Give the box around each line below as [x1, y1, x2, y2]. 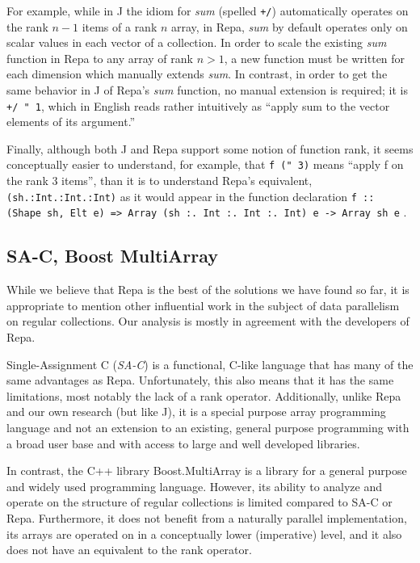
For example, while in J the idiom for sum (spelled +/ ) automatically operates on [6, 2, 409, 19]
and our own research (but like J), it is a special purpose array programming [6, 403, 386, 420]
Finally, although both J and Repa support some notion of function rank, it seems [6, 140, 414, 157]
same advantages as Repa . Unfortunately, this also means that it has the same [6, 372, 394, 389]
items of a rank [82, 18, 157, 35]
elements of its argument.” [6, 113, 136, 130]
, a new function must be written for [224, 49, 405, 66]
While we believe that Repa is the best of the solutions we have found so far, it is [6, 281, 409, 298]
